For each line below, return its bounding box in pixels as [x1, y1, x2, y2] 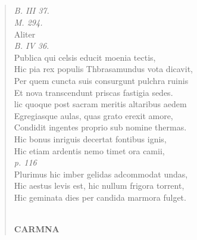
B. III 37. [14, 4, 49, 17]
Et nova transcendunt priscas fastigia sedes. [14, 86, 173, 98]
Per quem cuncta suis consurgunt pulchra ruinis [14, 74, 189, 86]
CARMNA [14, 223, 60, 235]
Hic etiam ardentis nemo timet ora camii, [14, 144, 165, 157]
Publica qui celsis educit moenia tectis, [14, 51, 156, 63]
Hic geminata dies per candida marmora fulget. [14, 191, 186, 203]
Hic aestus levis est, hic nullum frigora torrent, [14, 179, 185, 192]
